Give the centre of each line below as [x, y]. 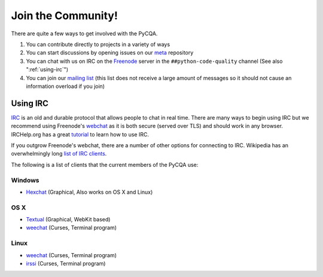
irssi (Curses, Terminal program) [66, 263]
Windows [25, 180]
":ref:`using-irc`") [47, 69]
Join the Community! [64, 16]
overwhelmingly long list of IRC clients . [59, 154]
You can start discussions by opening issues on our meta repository [110, 53]
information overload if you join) [65, 86]
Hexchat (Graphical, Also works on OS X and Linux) [89, 192]
